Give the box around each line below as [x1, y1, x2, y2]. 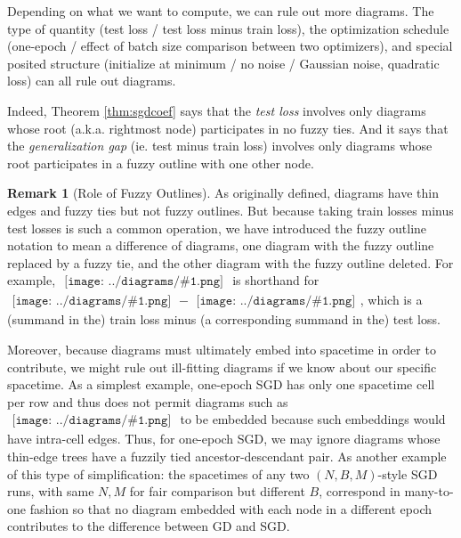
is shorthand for [232, 271, 319, 289]
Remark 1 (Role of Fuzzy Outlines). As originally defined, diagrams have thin [7, 183, 439, 202]
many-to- [404, 482, 454, 501]
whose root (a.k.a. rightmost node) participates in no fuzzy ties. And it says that [7, 118, 449, 137]
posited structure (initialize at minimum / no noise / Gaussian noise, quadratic [7, 53, 440, 72]
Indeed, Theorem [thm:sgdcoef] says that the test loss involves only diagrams [7, 101, 426, 119]
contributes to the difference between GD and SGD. [7, 517, 290, 535]
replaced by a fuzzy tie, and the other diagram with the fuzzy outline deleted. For [7, 253, 454, 272]
